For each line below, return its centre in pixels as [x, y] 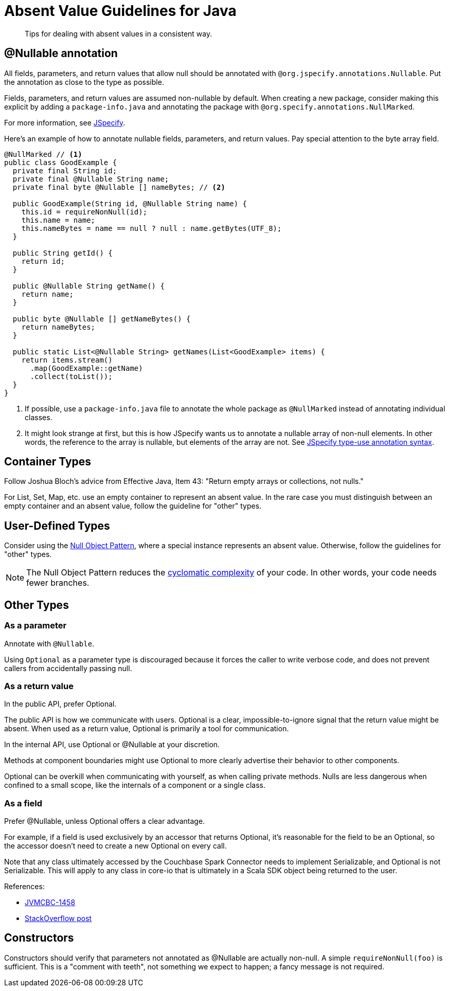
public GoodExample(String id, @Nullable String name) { [130, 203]
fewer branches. [58, 583]
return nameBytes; [58, 327]
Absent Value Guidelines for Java [120, 11]
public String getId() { [62, 253]
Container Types [48, 462]
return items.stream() [67, 360]
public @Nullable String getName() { [88, 286]
